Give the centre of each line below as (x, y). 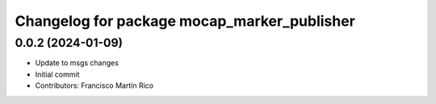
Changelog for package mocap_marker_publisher (185, 21)
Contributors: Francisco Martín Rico (94, 85)
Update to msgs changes (77, 63)
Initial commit (57, 74)
